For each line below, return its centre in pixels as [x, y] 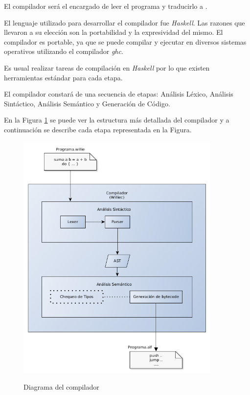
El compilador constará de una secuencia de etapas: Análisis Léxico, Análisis [119, 94]
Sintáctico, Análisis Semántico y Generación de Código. [87, 103]
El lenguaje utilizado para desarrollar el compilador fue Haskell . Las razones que [125, 22]
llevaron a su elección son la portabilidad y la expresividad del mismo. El [114, 32]
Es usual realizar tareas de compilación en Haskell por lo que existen [107, 67]
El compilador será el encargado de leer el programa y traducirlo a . [106, 6]
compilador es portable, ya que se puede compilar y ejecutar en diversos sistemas [125, 41]
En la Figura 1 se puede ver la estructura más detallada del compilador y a [117, 120]
